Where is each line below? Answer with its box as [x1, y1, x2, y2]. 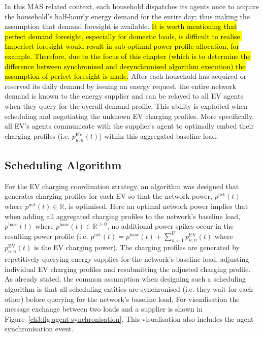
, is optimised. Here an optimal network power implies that [64, 200, 248, 211]
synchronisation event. [5, 323, 74, 334]
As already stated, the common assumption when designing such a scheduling [5, 273, 246, 284]
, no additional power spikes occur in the [107, 221, 234, 231]
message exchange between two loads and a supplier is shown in [5, 303, 203, 314]
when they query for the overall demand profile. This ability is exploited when [5, 100, 248, 111]
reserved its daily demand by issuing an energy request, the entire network [5, 80, 236, 91]
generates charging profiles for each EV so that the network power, [5, 191, 212, 201]
